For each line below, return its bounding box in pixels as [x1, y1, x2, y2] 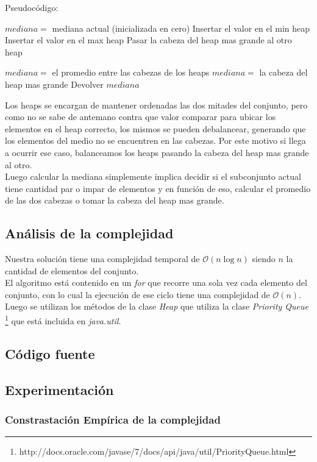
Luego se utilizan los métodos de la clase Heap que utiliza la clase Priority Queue [5, 300, 309, 313]
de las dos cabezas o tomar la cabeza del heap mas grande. [5, 194, 224, 207]
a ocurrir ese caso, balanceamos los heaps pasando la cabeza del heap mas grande [5, 146, 309, 158]
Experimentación [5, 380, 114, 399]
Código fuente [5, 344, 95, 363]
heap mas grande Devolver [5, 77, 104, 90]
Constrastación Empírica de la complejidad [5, 411, 221, 427]
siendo [252, 252, 276, 265]
